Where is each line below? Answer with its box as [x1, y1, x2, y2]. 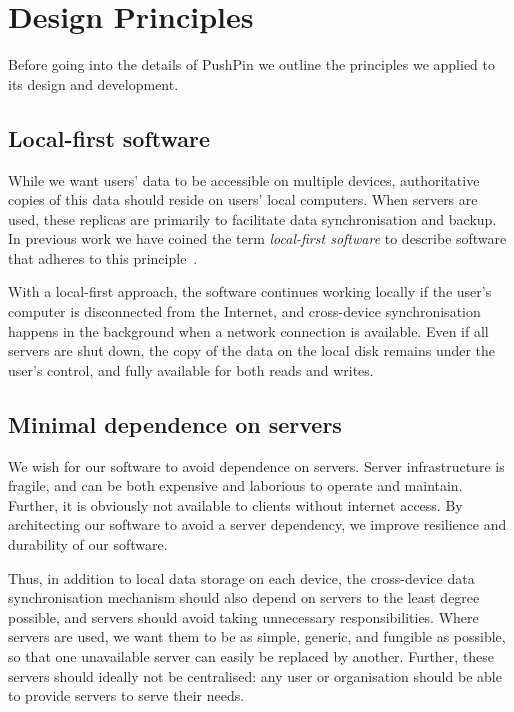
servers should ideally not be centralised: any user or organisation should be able [8, 665, 502, 686]
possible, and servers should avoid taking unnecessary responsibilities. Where [8, 606, 479, 627]
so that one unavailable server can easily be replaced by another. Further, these [8, 646, 495, 666]
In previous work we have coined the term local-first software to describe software [8, 228, 507, 249]
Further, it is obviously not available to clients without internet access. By [8, 494, 463, 515]
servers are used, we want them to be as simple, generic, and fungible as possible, [8, 626, 506, 647]
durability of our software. [8, 534, 168, 555]
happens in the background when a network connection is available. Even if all [8, 320, 489, 341]
